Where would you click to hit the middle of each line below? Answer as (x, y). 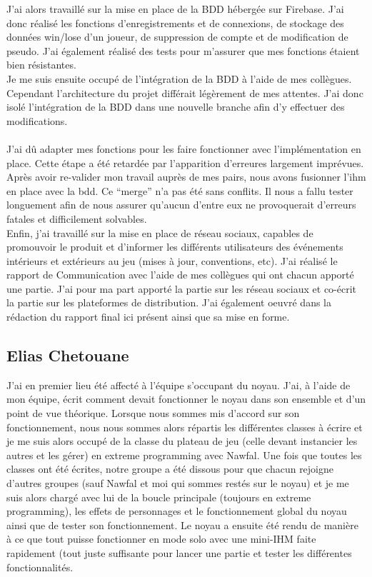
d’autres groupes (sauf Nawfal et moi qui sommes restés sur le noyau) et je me (178, 483)
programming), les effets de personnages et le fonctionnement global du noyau (177, 511)
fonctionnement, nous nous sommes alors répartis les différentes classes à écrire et (185, 427)
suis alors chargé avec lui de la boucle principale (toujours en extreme (159, 497)
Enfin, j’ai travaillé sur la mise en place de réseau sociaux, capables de (160, 232)
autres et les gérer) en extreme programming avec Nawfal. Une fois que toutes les (184, 455)
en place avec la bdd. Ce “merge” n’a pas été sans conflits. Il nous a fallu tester (180, 190)
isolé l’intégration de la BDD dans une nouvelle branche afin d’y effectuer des (176, 107)
